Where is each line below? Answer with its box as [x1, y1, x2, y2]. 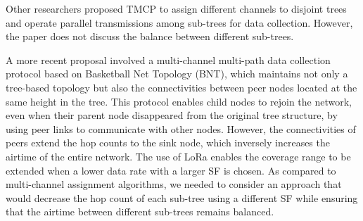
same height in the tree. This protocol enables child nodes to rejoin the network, [6, 94, 352, 108]
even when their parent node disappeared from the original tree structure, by [6, 108, 338, 122]
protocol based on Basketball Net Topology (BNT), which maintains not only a [6, 66, 348, 81]
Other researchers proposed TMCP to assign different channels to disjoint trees [6, 1, 347, 15]
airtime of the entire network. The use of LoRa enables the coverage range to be [6, 149, 351, 163]
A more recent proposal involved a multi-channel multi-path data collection [6, 52, 331, 67]
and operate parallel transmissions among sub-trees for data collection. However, [6, 15, 353, 30]
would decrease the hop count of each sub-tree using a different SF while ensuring [6, 190, 358, 205]
